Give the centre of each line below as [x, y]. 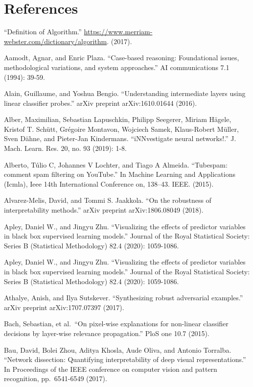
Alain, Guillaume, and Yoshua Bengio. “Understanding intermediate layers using [125, 93]
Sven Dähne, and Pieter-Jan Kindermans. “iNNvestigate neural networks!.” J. [120, 138]
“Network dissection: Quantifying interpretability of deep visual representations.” [125, 359]
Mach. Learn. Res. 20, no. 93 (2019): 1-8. [65, 148]
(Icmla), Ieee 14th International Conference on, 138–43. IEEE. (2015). [109, 183]
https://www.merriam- [118, 32]
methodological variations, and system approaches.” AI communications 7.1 [117, 67]
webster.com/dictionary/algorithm [56, 41]
